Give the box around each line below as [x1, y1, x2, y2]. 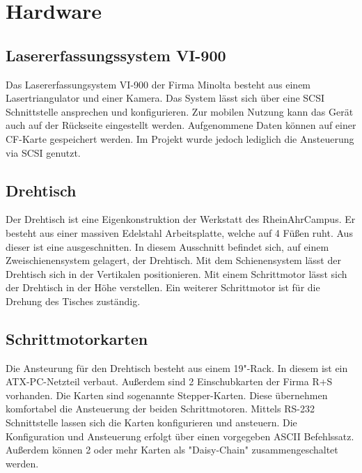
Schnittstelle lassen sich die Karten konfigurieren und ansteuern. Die [6, 415, 297, 430]
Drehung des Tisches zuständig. [6, 293, 141, 308]
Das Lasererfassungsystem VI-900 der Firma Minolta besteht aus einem [6, 77, 311, 91]
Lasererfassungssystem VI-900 [6, 44, 226, 65]
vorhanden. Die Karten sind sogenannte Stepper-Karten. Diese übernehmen [6, 387, 328, 402]
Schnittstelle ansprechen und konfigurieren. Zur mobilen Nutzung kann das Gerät [6, 104, 354, 118]
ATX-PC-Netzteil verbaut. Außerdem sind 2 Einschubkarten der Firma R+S [6, 374, 333, 389]
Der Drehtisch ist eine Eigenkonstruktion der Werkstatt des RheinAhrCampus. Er [6, 212, 356, 226]
